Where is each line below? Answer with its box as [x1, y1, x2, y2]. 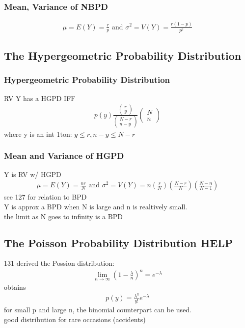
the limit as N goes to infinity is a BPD [4, 211, 123, 221]
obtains [4, 281, 26, 292]
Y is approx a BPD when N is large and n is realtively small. [4, 201, 188, 211]
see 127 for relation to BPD [4, 192, 87, 202]
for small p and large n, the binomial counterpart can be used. [4, 304, 191, 315]
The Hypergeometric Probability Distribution [4, 48, 242, 63]
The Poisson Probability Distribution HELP [4, 235, 233, 250]
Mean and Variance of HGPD [4, 150, 124, 162]
